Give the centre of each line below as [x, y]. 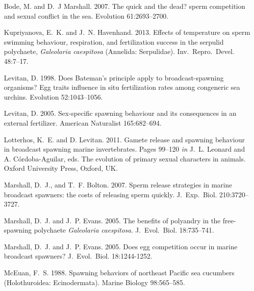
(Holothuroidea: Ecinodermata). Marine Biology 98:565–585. [95, 282]
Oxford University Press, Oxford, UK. [61, 168]
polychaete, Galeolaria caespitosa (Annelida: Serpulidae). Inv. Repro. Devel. [119, 51]
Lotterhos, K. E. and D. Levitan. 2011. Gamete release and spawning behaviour [125, 139]
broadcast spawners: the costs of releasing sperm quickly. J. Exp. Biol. [111, 194]
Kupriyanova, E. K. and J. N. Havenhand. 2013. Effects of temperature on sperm [127, 32]
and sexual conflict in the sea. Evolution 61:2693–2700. [86, 15]
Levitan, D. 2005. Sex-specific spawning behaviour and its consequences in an [120, 113]
